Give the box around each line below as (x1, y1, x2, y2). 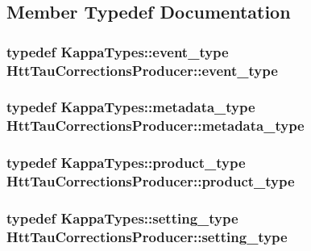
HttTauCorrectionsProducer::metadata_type (6, 115, 305, 136)
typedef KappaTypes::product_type (6, 153, 246, 173)
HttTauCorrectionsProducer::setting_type (6, 226, 288, 246)
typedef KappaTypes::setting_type (6, 208, 238, 228)
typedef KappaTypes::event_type (6, 41, 229, 61)
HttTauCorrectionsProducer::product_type (6, 171, 295, 191)
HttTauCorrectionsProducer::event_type (6, 60, 278, 80)
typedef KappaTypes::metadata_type (6, 97, 255, 117)
